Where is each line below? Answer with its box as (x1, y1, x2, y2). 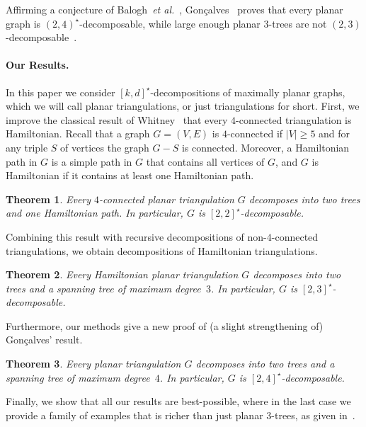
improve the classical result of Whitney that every (6, 112, 228, 127)
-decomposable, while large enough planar (79, 16, 261, 30)
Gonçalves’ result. (6, 332, 83, 347)
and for (319, 126, 350, 141)
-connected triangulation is (236, 112, 352, 127)
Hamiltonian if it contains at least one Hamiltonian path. (6, 168, 254, 183)
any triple (6, 140, 48, 154)
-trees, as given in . (271, 407, 355, 422)
